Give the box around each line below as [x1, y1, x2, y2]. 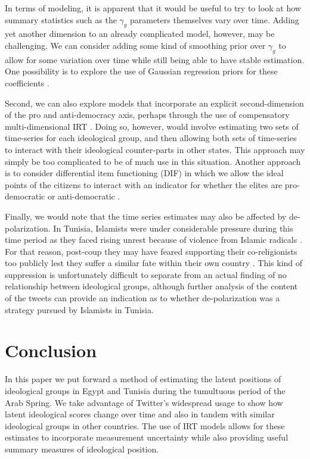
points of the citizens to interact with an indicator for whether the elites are [5, 178, 283, 191]
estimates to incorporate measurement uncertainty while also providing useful [5, 431, 289, 444]
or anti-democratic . [47, 190, 120, 202]
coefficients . [5, 76, 49, 89]
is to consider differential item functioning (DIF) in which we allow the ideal [5, 167, 284, 179]
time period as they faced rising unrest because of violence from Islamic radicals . [5, 233, 302, 246]
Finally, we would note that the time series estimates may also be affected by [5, 210, 287, 222]
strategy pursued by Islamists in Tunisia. [5, 303, 154, 316]
